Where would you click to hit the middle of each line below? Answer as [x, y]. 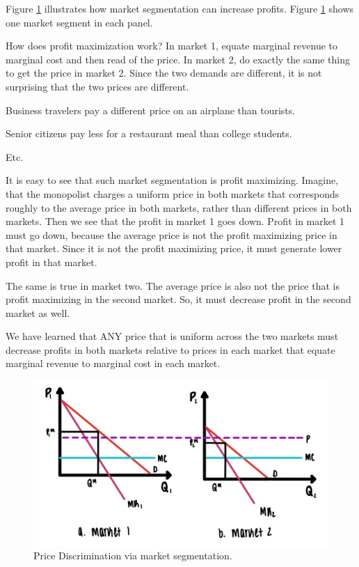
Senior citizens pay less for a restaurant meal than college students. [149, 133]
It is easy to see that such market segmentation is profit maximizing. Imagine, [172, 180]
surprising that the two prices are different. [97, 86]
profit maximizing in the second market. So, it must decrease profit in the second [178, 299]
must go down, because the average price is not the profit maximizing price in [171, 234]
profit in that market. [51, 262]
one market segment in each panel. [79, 22]
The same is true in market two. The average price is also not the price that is [173, 285]
